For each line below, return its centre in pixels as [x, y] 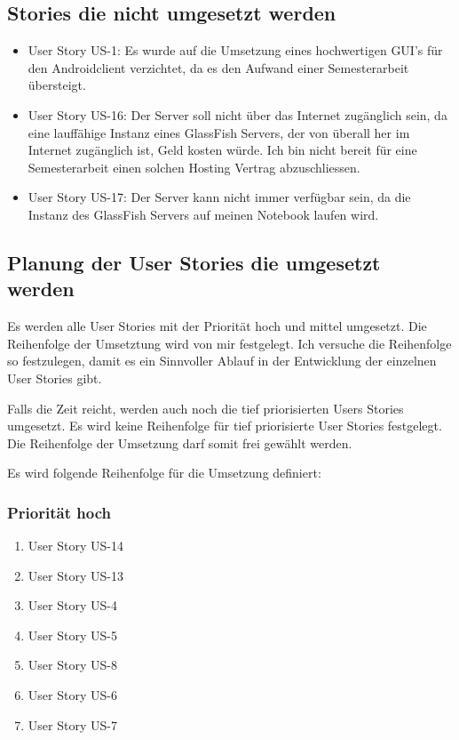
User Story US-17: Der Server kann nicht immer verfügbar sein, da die [219, 197]
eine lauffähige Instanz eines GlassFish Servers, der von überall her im [219, 132]
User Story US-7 [72, 724]
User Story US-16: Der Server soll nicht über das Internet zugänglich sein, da [237, 114]
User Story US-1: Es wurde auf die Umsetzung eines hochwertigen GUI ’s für [235, 50]
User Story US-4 [72, 605]
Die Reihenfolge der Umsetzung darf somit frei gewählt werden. [180, 442]
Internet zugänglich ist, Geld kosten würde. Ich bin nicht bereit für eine [222, 150]
